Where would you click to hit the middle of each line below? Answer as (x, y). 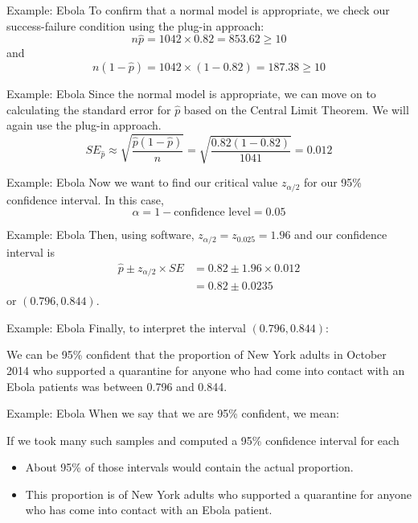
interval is (31, 251)
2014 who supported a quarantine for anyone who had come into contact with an (206, 370)
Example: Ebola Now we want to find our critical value (142, 182)
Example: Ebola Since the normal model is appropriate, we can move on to (191, 93)
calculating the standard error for (89, 109)
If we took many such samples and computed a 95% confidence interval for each (203, 440)
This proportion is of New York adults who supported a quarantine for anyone (218, 494)
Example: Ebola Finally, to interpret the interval (126, 327)
